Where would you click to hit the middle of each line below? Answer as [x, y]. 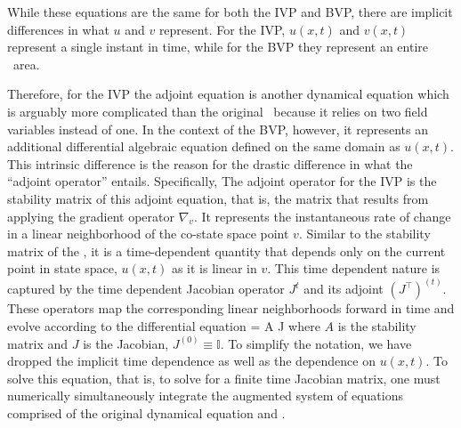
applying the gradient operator [91, 216]
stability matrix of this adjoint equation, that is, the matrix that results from [218, 198]
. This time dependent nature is [354, 268]
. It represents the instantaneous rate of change [322, 216]
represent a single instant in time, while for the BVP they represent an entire [218, 47]
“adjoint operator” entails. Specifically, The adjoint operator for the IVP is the [222, 181]
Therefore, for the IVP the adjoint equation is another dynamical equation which [228, 94]
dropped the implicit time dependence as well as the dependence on [191, 361]
